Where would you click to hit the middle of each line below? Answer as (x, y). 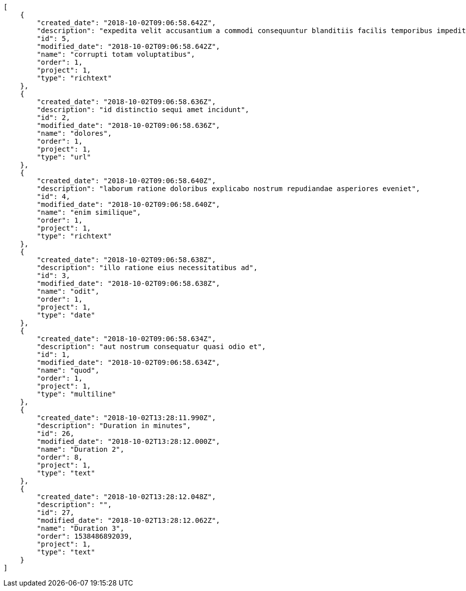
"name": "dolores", (74, 133)
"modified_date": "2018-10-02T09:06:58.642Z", (128, 46)
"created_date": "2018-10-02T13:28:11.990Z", (126, 418)
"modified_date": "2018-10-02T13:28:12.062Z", (128, 520)
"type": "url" (64, 157)
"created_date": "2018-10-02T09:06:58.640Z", (126, 181)
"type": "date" (66, 315)
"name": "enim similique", (89, 212)
